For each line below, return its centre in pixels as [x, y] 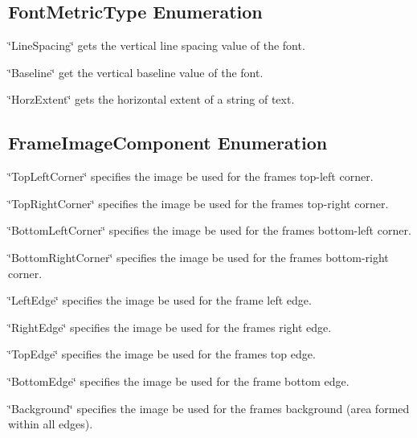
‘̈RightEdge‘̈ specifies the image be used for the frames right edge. [170, 327]
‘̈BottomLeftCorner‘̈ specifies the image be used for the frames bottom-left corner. [210, 230]
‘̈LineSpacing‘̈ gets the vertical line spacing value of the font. [157, 45]
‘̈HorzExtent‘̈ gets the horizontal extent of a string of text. [151, 99]
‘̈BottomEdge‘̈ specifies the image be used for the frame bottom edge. [179, 381]
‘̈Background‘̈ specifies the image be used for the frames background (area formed [209, 408]
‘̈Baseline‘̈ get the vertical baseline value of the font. [136, 72]
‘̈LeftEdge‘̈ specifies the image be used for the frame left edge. [160, 300]
